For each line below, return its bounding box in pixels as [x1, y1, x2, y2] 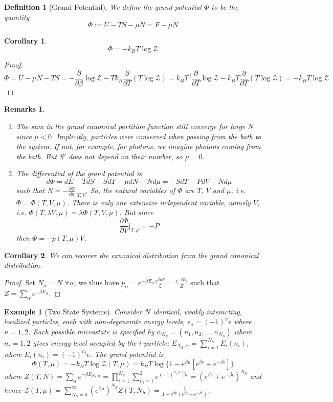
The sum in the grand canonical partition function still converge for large [16, 121, 246, 132]
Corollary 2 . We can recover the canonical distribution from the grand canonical [4, 249, 259, 260]
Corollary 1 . [4, 35, 47, 46]
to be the [211, 2, 238, 12]
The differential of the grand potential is [16, 168, 142, 179]
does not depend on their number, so [69, 151, 183, 161]
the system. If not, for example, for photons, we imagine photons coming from [16, 141, 261, 152]
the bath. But [16, 151, 57, 161]
